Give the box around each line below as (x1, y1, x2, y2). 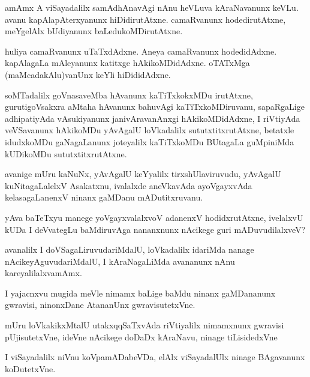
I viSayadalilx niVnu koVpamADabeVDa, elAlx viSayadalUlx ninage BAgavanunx (5, 351, 305, 363)
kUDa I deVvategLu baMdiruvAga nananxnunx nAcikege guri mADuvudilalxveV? (5, 223, 306, 235)
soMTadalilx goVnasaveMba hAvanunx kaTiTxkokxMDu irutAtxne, (5, 88, 253, 101)
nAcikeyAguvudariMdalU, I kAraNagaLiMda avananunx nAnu (5, 255, 235, 267)
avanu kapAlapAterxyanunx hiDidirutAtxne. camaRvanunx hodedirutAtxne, (5, 13, 286, 25)
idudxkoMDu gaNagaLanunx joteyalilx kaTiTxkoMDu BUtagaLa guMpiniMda (5, 135, 294, 148)
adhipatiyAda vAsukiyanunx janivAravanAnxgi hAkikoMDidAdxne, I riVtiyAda (5, 112, 300, 124)
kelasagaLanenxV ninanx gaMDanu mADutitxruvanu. (5, 191, 203, 204)
